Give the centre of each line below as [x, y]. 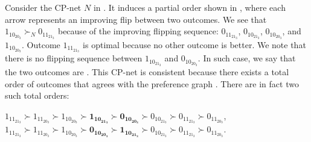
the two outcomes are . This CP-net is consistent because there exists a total [147, 71]
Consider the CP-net [43, 7]
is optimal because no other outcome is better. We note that [194, 44]
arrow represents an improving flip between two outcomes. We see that [136, 19]
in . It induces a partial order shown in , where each [189, 7]
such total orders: [37, 95]
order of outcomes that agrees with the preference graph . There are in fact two [152, 83]
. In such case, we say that [247, 58]
